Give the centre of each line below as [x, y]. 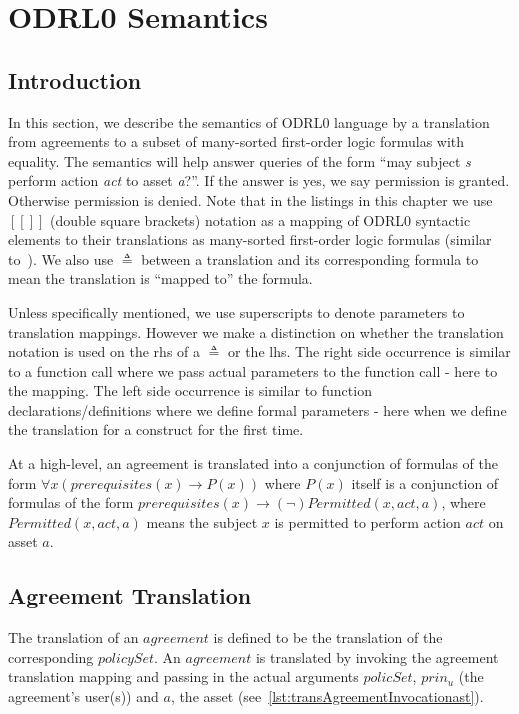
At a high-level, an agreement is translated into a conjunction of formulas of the [253, 463]
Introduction [75, 79]
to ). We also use [61, 258]
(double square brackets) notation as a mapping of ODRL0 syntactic [260, 219]
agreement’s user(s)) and [83, 696]
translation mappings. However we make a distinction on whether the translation [256, 331]
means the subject [202, 521]
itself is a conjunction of [425, 482]
